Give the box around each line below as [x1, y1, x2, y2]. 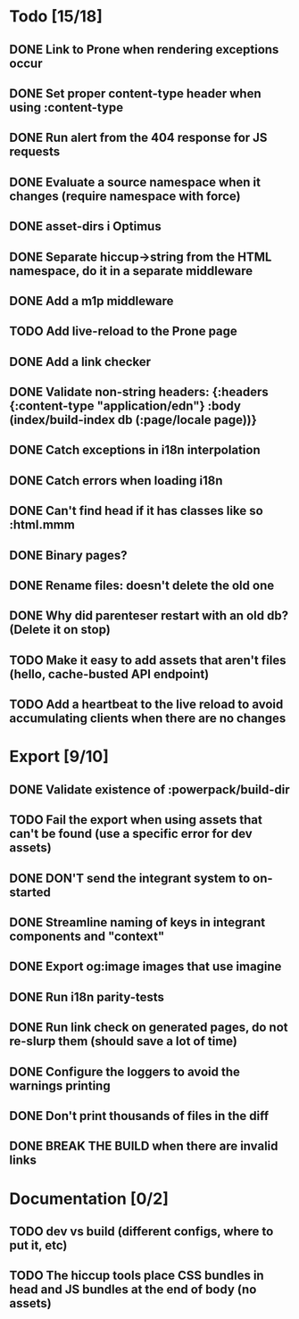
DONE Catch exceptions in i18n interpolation [9, 443, 261, 458]
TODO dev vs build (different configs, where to [9, 1224, 274, 1239]
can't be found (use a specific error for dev [9, 826, 253, 842]
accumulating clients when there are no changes [9, 711, 287, 726]
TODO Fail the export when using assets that [9, 812, 263, 827]
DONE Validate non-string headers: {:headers [9, 385, 270, 400]
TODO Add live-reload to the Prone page [9, 324, 238, 339]
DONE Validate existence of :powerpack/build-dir [9, 782, 290, 797]
